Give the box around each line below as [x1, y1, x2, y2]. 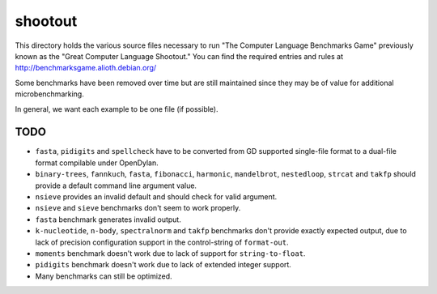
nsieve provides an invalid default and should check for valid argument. [35, 191, 278, 202]
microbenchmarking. [15, 89, 84, 99]
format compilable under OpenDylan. [35, 158, 159, 168]
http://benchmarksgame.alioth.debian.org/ [15, 63, 157, 73]
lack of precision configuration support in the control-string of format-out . [35, 237, 289, 247]
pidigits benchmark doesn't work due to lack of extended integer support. [35, 260, 291, 270]
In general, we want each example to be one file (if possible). [15, 104, 218, 113]
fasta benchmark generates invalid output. [35, 215, 181, 224]
